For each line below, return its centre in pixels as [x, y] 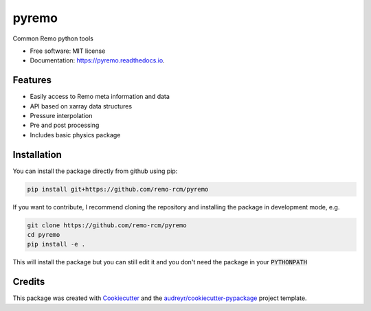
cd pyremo [44, 235]
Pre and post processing [65, 125]
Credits [29, 282]
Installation [37, 154]
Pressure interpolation [61, 116]
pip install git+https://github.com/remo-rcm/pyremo [118, 189]
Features [32, 80]
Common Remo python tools [53, 38]
